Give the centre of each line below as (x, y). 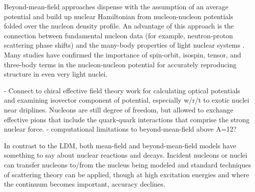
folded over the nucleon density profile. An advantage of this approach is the (119, 26)
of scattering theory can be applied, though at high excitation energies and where (127, 174)
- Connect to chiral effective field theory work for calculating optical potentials (122, 90)
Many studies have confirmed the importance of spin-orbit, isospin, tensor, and (123, 54)
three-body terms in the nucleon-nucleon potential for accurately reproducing (120, 64)
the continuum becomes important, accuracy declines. (85, 184)
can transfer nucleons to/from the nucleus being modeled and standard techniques (128, 164)
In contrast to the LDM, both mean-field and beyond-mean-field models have (120, 145)
